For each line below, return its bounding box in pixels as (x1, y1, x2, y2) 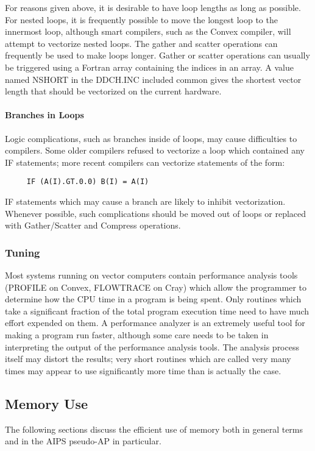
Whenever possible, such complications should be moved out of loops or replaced (5, 207, 306, 219)
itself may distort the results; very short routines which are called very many (5, 352, 291, 365)
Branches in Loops (5, 108, 84, 121)
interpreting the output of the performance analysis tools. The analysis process (5, 340, 299, 353)
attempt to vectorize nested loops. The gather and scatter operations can (5, 37, 278, 49)
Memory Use (5, 394, 88, 413)
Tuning (5, 244, 40, 260)
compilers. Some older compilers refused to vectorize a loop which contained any (5, 144, 305, 157)
